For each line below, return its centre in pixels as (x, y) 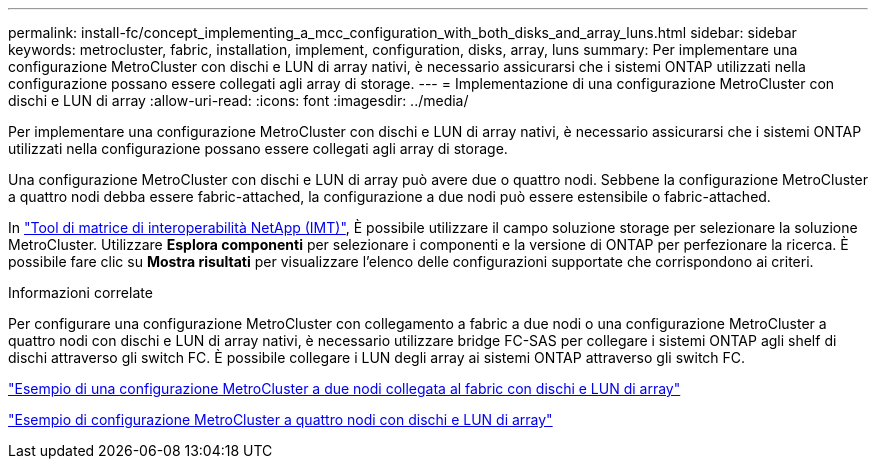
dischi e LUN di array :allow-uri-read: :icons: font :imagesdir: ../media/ (238, 100)
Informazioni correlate (80, 292)
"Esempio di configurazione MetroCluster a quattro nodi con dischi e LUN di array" (280, 419)
